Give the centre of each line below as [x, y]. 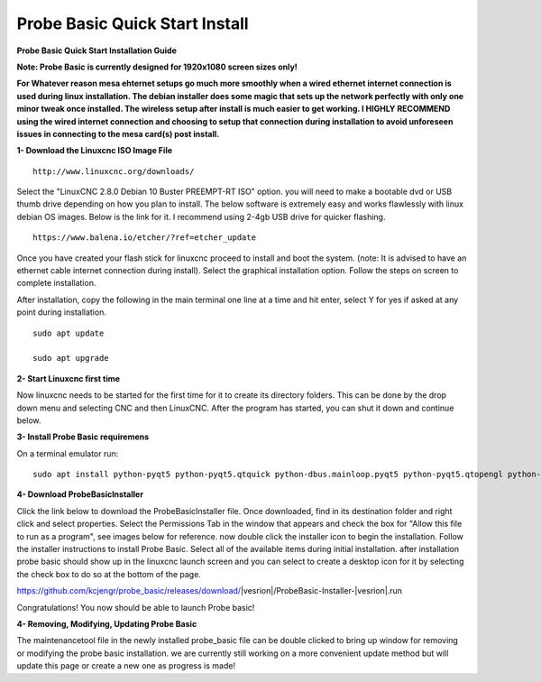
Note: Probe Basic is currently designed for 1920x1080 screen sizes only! [157, 67]
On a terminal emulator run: [68, 453]
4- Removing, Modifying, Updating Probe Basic [107, 624]
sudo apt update [69, 333]
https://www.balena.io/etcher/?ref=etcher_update [145, 238]
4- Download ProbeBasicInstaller [80, 494]
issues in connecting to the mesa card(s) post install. [118, 134]
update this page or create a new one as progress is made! [126, 666]
